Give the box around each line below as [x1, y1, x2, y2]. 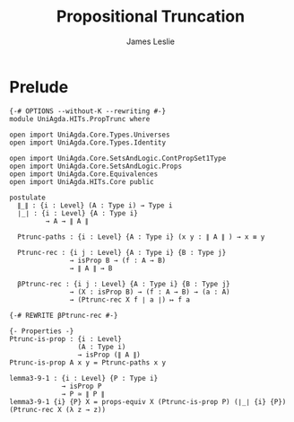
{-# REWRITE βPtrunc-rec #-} [9, 311, 118, 320]
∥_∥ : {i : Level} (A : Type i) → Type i [17, 200, 173, 210]
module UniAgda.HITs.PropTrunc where [9, 114, 151, 123]
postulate [9, 193, 47, 202]
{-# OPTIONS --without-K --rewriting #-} [9, 106, 167, 116]
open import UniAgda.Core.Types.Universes [9, 130, 170, 139]
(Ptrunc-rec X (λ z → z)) [9, 405, 106, 414]
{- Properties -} [9, 326, 74, 336]
